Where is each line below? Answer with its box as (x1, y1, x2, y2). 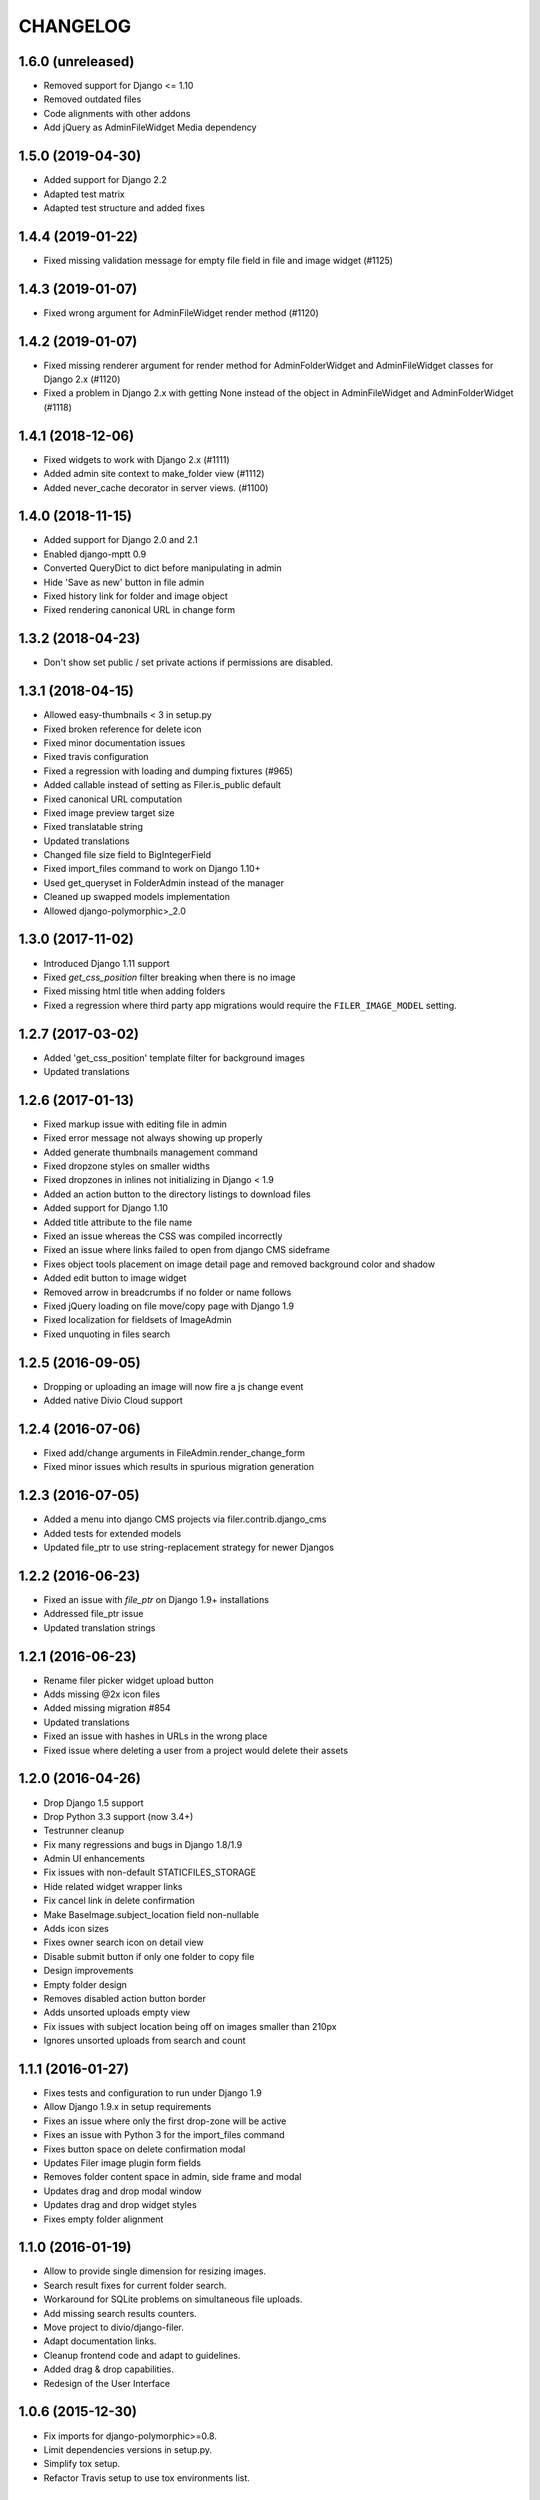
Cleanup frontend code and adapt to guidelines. (43, 2349, 241, 2361)
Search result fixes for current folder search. (43, 2279, 227, 2291)
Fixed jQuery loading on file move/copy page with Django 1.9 (43, 1300, 295, 1312)
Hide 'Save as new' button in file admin (43, 576, 205, 588)
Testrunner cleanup (43, 1825, 125, 1837)
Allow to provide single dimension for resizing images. (43, 2265, 267, 2277)
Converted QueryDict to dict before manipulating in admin (43, 562, 282, 574)
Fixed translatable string (43, 821, 144, 833)
